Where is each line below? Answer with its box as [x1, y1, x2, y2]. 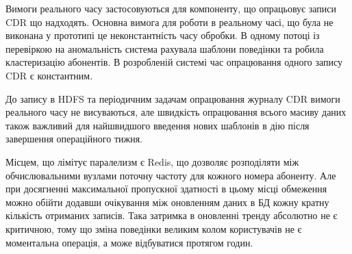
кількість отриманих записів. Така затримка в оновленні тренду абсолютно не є [5, 208, 338, 223]
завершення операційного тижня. [5, 131, 143, 146]
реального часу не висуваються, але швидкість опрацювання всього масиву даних [5, 105, 347, 119]
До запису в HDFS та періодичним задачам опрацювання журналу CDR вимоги [5, 91, 340, 105]
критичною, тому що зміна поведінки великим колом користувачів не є [5, 221, 302, 236]
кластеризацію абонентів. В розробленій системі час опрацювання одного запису [5, 55, 343, 69]
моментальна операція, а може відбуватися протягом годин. [5, 235, 253, 249]
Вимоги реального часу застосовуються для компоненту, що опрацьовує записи [5, 1, 337, 15]
